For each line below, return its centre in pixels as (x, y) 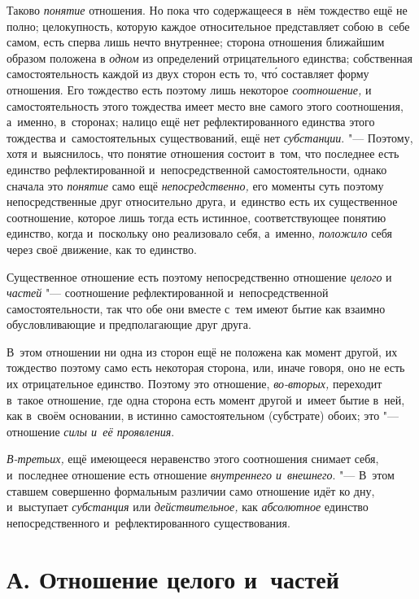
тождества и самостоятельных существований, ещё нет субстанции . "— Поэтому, (210, 137)
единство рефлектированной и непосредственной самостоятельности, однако (197, 169)
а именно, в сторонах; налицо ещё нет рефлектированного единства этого (191, 122)
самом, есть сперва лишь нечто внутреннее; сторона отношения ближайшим (196, 42)
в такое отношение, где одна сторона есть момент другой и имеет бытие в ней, (206, 399)
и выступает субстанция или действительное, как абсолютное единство (188, 507)
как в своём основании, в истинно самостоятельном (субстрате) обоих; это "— (203, 415)
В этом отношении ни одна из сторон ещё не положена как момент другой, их (202, 351)
